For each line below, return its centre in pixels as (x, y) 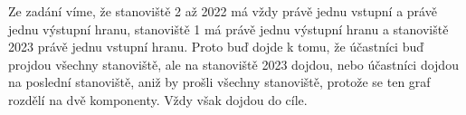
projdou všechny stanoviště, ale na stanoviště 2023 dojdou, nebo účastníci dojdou (233, 64)
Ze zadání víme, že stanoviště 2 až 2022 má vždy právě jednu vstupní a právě (223, 11)
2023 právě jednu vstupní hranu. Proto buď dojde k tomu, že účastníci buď (216, 47)
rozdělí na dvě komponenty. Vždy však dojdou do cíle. (158, 99)
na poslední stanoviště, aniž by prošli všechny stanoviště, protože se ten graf (219, 82)
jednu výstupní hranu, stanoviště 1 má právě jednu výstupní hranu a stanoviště (228, 29)
